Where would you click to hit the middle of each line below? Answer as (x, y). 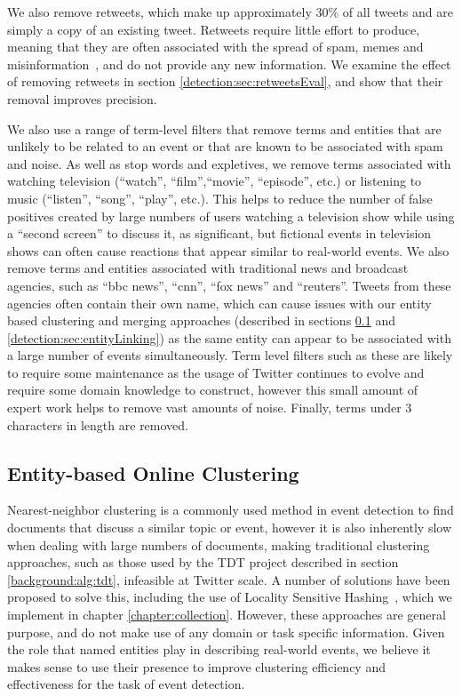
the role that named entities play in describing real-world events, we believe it (219, 649)
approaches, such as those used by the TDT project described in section (203, 562)
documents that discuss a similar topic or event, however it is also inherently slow (230, 528)
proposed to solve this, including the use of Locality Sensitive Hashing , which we (230, 597)
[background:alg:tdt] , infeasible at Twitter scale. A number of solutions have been (229, 579)
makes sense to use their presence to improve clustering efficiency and (196, 666)
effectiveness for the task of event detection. (126, 684)
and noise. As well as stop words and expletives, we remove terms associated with (229, 163)
